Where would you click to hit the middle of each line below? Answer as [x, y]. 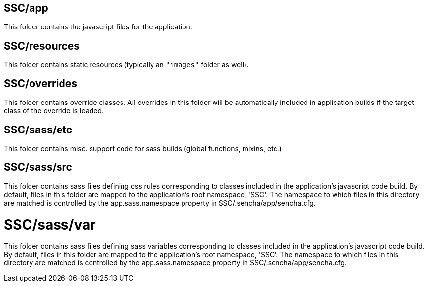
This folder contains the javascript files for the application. [98, 27]
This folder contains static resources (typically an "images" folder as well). [126, 65]
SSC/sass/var [50, 224]
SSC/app [26, 8]
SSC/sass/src [38, 167]
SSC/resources [42, 46]
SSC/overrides [41, 83]
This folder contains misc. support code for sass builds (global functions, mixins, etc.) [143, 148]
